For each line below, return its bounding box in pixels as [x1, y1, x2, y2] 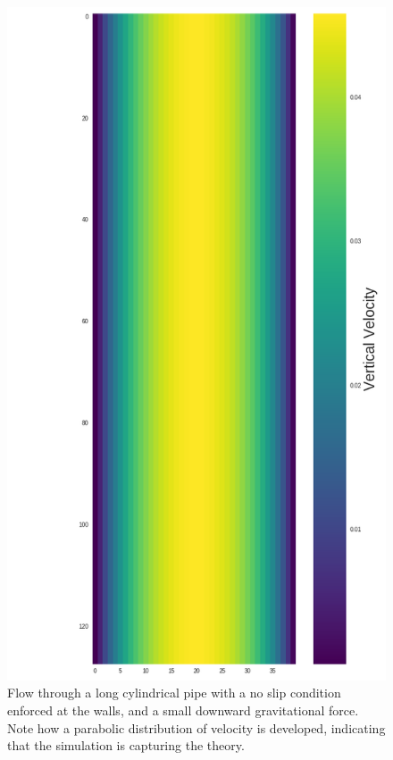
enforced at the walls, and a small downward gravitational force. [7, 700, 359, 719]
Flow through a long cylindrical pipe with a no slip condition [7, 683, 341, 702]
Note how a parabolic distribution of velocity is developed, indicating [7, 718, 386, 737]
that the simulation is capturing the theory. [7, 736, 245, 755]
